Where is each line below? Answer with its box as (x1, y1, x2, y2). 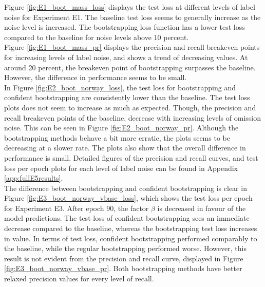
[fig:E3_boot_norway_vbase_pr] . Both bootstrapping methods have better (4, 263, 242, 274)
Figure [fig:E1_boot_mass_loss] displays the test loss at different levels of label (4, 2, 255, 12)
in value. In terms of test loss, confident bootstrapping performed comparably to (4, 233, 257, 243)
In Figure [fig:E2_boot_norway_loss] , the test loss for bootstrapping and (4, 82, 236, 92)
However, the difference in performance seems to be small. (4, 72, 187, 83)
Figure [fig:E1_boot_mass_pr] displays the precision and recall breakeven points (4, 42, 260, 52)
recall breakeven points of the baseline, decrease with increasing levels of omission (4, 112, 261, 123)
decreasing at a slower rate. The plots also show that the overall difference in (4, 142, 246, 153)
